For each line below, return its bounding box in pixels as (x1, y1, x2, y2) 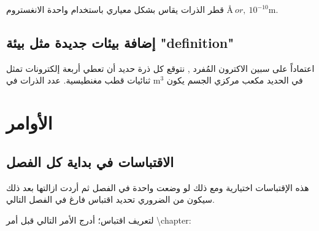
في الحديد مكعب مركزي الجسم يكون (166, 74, 303, 87)
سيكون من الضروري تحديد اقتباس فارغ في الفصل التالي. (6, 193, 215, 206)
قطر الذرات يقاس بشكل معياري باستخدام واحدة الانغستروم (6, 3, 224, 15)
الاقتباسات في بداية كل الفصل (6, 152, 174, 171)
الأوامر (6, 110, 53, 135)
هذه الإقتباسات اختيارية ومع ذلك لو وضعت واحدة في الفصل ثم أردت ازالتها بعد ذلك (6, 181, 309, 194)
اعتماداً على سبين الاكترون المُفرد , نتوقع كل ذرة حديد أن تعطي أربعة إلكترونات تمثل (6, 61, 315, 74)
